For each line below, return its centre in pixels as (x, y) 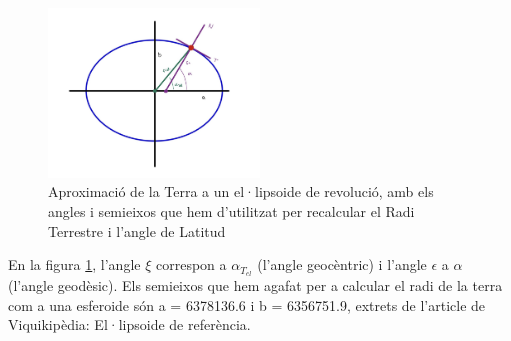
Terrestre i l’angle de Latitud (137, 230)
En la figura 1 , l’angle (74, 264)
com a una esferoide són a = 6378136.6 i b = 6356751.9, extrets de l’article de (247, 304)
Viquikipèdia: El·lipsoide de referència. (129, 324)
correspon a (191, 264)
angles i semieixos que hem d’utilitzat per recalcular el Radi (231, 210)
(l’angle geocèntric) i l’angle (342, 264)
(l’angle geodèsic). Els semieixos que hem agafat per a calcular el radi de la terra (255, 284)
